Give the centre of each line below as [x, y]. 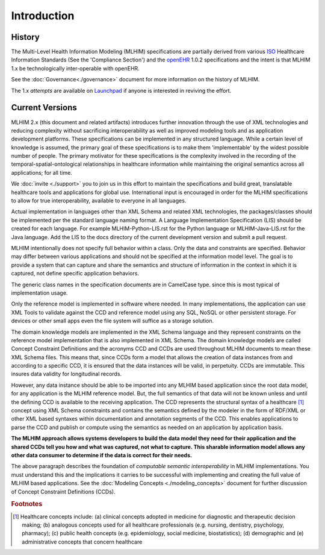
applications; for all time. [42, 172]
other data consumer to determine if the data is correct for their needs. [102, 455]
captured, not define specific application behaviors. [75, 274]
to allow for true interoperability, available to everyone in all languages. [99, 201]
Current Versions [44, 108]
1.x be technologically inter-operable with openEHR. [75, 68]
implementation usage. [39, 293]
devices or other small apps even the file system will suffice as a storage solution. [113, 321]
